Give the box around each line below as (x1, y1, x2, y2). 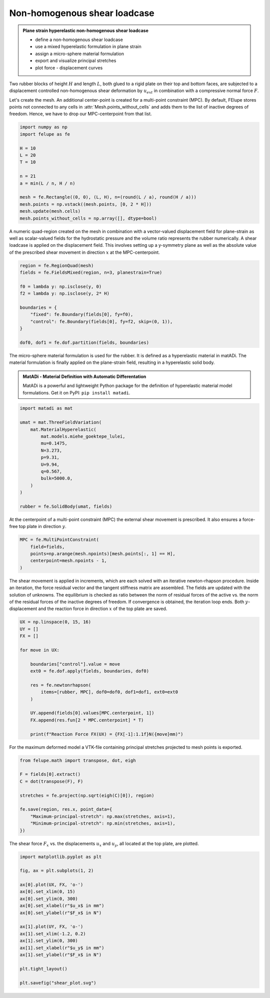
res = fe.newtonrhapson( (30, 682, 91, 688)
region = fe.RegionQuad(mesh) (19, 263, 94, 268)
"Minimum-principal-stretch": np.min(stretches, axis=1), (30, 821, 175, 826)
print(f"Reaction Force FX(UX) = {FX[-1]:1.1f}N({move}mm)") (30, 731, 183, 737)
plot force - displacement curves (35, 65, 103, 71)
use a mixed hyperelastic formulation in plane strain (35, 44, 142, 50)
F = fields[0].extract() (19, 771, 81, 777)
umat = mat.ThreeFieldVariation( (19, 419, 102, 425)
